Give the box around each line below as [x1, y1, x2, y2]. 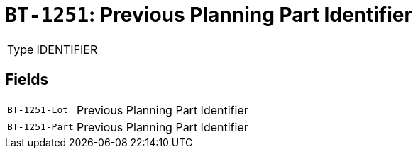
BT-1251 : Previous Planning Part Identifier [5, 3, 412, 27]
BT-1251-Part [7, 122, 74, 133]
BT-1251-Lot [7, 105, 69, 116]
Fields [5, 71, 49, 89]
